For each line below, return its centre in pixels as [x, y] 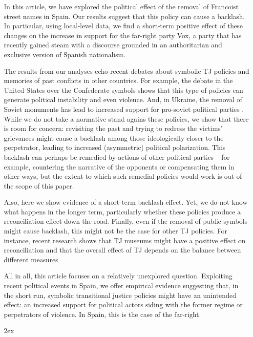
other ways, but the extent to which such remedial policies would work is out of [123, 176]
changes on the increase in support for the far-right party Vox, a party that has [123, 35]
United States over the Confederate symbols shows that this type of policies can [124, 90]
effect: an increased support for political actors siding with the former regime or [123, 305]
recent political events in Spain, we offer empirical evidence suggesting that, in [121, 285]
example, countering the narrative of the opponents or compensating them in [119, 166]
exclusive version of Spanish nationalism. [65, 54]
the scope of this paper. [39, 185]
